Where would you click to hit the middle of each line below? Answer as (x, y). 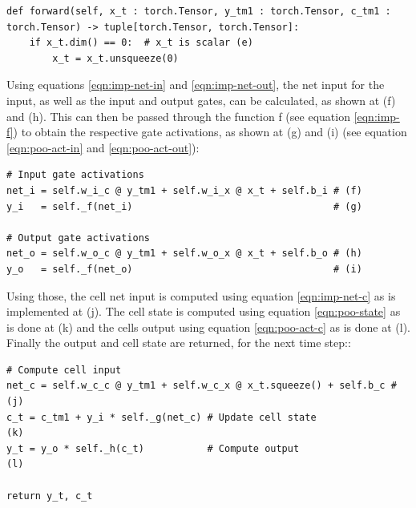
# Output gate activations (78, 238)
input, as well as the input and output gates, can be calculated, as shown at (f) (201, 100)
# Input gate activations (75, 175)
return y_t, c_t (50, 496)
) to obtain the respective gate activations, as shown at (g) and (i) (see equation (210, 132)
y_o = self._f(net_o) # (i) (184, 269)
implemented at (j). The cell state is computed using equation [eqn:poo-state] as (204, 311)
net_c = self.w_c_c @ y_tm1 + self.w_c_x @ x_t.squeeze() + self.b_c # (202, 386)
